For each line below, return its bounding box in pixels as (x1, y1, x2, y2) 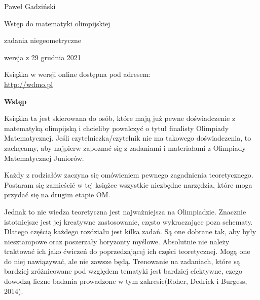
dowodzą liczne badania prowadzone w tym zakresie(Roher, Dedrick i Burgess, (4, 276, 247, 286)
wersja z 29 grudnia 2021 (4, 52, 81, 62)
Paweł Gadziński (4, 1, 56, 11)
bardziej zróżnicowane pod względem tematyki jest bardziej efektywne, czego (4, 266, 242, 276)
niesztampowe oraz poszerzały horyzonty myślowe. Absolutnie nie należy (4, 236, 230, 246)
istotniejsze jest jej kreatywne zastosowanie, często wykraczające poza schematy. (4, 216, 253, 227)
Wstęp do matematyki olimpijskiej (4, 18, 110, 28)
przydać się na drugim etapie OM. (4, 189, 110, 200)
